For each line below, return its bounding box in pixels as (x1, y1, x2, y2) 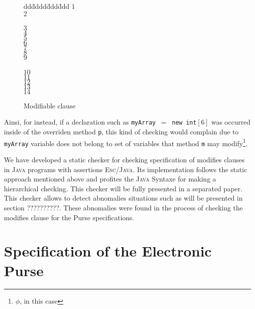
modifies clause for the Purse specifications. (4, 212, 134, 222)
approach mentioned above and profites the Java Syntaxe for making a (4, 174, 216, 184)
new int (172, 119, 197, 127)
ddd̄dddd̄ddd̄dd (24, 1, 70, 11)
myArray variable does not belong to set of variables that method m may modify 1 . (4, 136, 248, 148)
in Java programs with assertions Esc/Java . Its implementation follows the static (4, 164, 247, 174)
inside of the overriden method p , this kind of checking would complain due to (4, 127, 239, 137)
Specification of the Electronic (4, 241, 212, 261)
